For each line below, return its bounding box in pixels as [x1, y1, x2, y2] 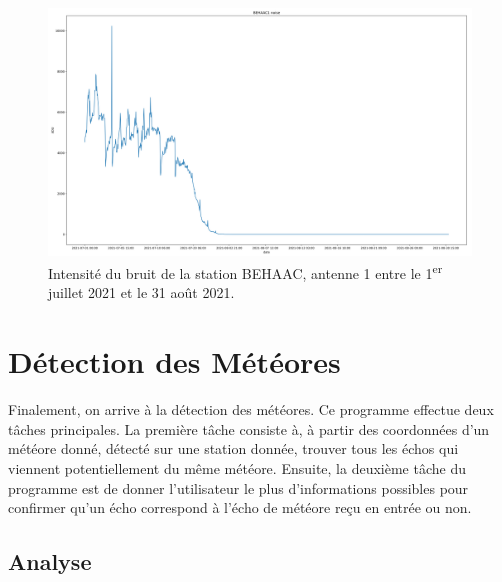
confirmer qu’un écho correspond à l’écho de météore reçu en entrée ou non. [8, 497, 472, 518]
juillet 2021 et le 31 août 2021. [48, 282, 235, 303]
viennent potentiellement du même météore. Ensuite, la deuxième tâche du [8, 457, 466, 478]
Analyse [8, 546, 92, 577]
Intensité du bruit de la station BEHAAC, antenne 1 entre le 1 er [48, 260, 443, 283]
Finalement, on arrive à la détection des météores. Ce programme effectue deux [8, 399, 494, 420]
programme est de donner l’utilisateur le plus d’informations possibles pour [8, 477, 469, 498]
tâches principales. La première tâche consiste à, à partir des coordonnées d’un [8, 418, 490, 439]
